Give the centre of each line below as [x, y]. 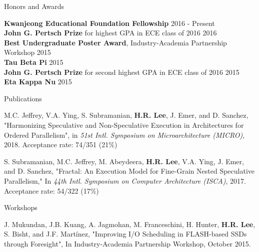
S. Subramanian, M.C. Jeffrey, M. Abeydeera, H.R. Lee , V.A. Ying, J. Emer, [124, 161]
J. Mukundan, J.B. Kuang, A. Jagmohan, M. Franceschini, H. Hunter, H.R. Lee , [130, 224]
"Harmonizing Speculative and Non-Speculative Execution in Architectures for [124, 125]
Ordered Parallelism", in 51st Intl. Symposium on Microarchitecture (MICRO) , [124, 134]
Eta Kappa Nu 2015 [38, 82]
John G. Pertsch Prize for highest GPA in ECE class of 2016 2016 [110, 33]
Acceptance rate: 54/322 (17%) [51, 190]
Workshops [21, 207]
